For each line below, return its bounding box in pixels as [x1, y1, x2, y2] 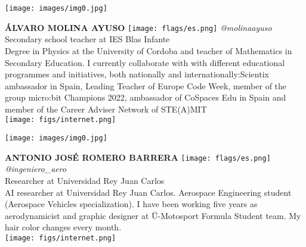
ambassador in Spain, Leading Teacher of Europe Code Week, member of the [5, 79, 287, 92]
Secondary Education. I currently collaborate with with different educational [5, 56, 285, 68]
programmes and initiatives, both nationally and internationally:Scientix [5, 68, 269, 80]
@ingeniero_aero [5, 162, 67, 175]
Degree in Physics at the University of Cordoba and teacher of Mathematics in [5, 44, 292, 57]
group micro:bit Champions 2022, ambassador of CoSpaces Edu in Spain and [5, 91, 286, 104]
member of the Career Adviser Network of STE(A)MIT [5, 102, 207, 115]
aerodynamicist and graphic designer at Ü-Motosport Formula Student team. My [5, 209, 301, 221]
